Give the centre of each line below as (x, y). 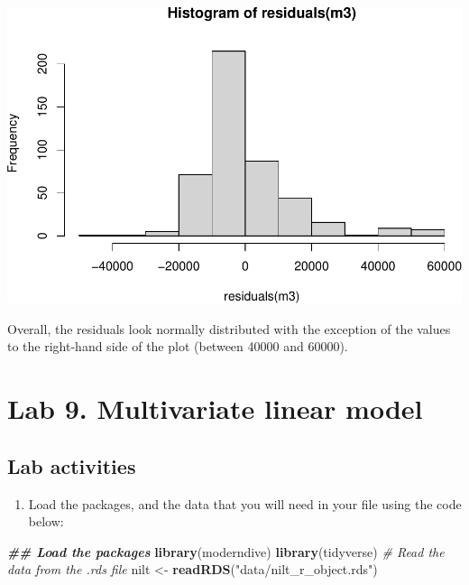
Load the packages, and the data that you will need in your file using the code (245, 503)
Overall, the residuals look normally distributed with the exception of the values (229, 328)
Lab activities (72, 465)
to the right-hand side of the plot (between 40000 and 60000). (178, 346)
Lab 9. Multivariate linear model (215, 409)
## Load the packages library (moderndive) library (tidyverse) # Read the (226, 551)
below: (46, 521)
